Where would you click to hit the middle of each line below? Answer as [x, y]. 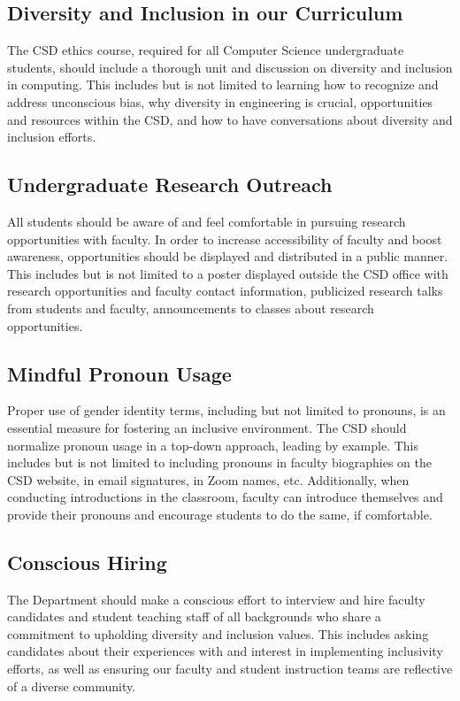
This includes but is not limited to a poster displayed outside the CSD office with [228, 273]
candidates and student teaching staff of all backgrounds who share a [194, 616]
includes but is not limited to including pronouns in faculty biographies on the [219, 462]
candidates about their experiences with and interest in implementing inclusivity [225, 651]
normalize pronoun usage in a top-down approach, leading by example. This [213, 445]
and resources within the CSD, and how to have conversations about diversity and [230, 119]
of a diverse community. [72, 686]
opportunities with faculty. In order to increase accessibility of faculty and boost [225, 239]
